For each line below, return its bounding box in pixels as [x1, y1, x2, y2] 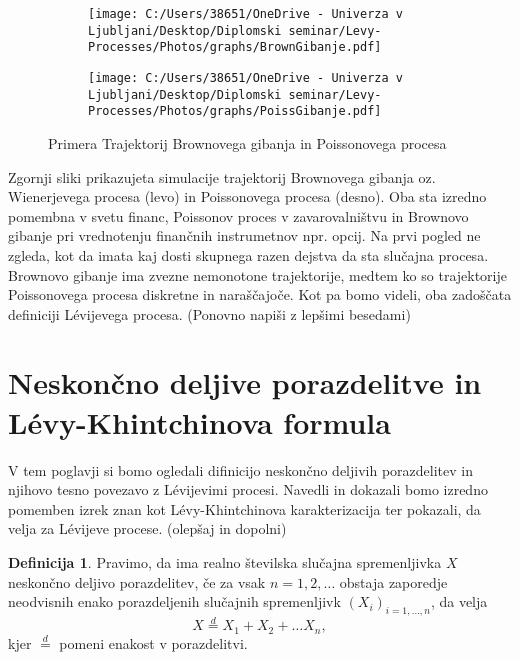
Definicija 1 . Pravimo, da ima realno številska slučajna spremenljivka [8, 551, 442, 572]
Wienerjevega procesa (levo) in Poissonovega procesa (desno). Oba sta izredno [8, 186, 487, 207]
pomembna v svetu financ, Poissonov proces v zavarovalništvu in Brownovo [8, 205, 469, 226]
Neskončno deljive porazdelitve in [8, 362, 482, 403]
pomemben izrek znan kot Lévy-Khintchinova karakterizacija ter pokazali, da [8, 498, 481, 519]
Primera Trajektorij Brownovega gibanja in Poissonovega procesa [48, 132, 447, 153]
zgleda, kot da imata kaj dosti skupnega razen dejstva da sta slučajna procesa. [8, 244, 489, 265]
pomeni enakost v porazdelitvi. [59, 632, 248, 653]
